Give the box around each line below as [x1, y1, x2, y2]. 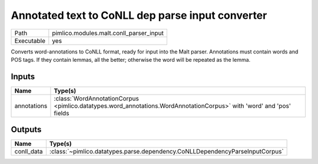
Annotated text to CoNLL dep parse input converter [11, 9, 267, 22]
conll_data [14, 148, 44, 156]
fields [54, 109, 69, 117]
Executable [14, 36, 45, 45]
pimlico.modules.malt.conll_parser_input [52, 29, 164, 37]
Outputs [11, 125, 42, 135]
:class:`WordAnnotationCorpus [54, 94, 140, 102]
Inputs [11, 71, 35, 82]
